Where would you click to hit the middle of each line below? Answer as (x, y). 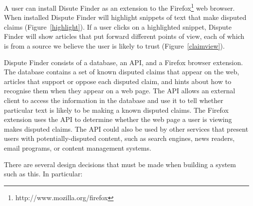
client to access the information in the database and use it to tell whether (114, 100)
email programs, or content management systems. (78, 147)
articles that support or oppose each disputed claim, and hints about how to (118, 81)
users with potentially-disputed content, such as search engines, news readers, (119, 138)
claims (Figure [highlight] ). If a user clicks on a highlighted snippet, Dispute (118, 26)
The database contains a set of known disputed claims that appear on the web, (122, 72)
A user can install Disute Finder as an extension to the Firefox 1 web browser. (119, 7)
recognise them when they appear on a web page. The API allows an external (120, 91)
